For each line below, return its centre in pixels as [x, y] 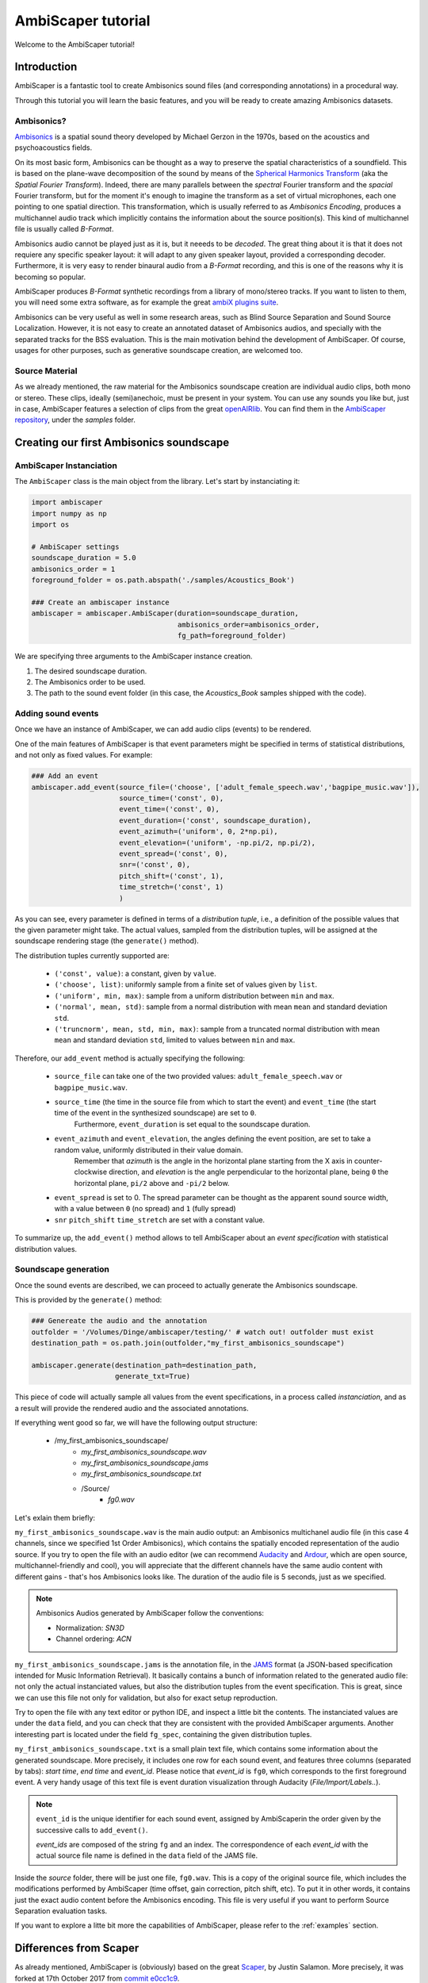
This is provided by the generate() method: [88, 1300]
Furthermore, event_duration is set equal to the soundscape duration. [192, 1124]
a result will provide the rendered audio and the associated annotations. [132, 1408]
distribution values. [46, 1248]
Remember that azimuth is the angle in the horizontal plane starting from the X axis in [213, 1160]
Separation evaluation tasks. [61, 1911]
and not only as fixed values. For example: [84, 755]
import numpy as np [69, 513]
